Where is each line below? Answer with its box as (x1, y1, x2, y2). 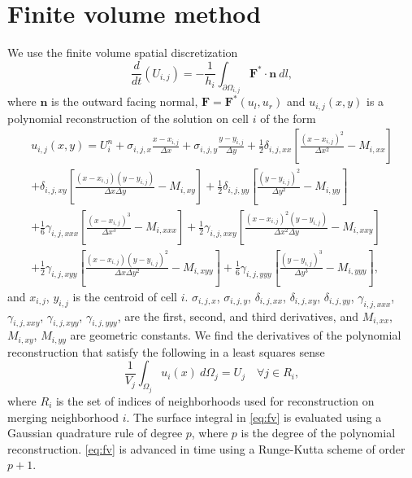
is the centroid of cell (72, 287, 178, 305)
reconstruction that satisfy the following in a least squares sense (7, 343, 325, 360)
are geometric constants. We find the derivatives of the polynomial (70, 327, 401, 344)
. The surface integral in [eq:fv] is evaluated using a (126, 408, 382, 425)
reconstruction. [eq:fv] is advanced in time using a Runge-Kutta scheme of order (7, 440, 405, 457)
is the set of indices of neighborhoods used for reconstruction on (55, 392, 375, 409)
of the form (260, 109, 316, 126)
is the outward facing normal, (51, 93, 198, 110)
